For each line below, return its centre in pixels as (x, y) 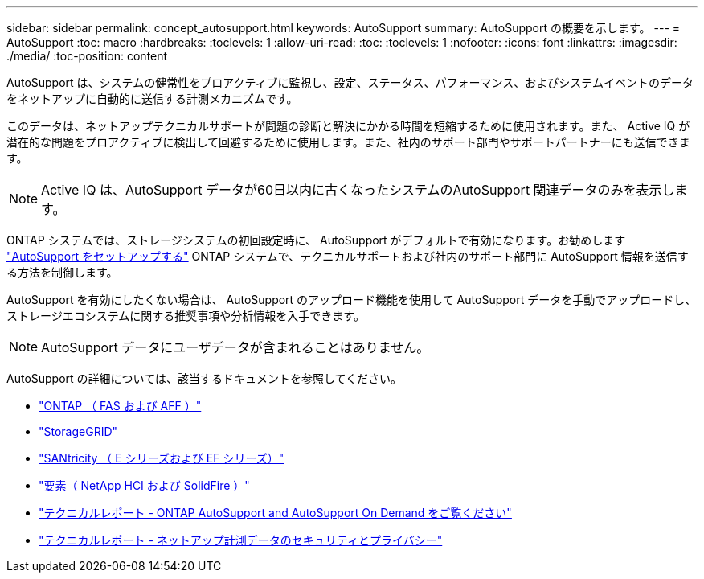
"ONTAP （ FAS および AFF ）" (120, 406)
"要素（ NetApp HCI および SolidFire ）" (144, 485)
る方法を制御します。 (62, 272)
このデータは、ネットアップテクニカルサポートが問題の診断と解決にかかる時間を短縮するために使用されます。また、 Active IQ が (348, 126)
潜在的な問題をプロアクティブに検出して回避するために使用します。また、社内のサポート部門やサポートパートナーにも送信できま (348, 142)
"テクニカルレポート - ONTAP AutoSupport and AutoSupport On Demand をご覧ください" (275, 513)
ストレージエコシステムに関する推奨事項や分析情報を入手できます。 (186, 316)
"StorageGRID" (78, 431)
